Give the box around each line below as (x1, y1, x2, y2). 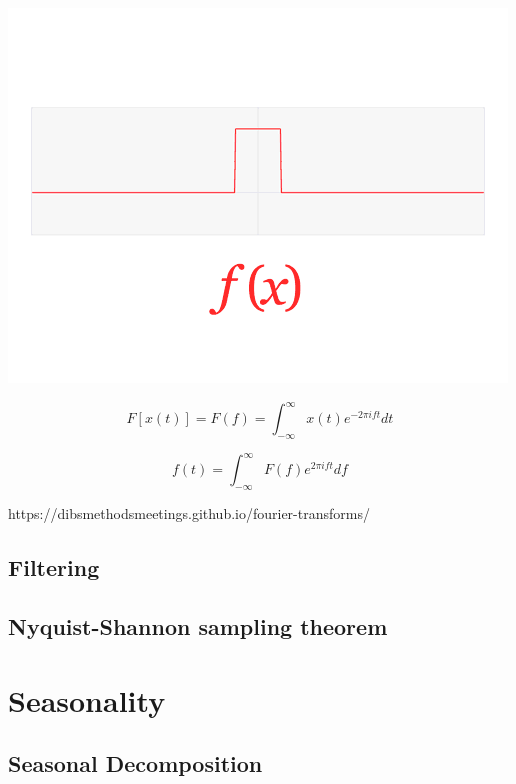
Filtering (8, 552, 100, 583)
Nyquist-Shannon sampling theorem (8, 610, 388, 641)
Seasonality (8, 679, 166, 720)
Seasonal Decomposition (8, 748, 263, 779)
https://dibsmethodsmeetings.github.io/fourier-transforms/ (8, 503, 370, 524)
